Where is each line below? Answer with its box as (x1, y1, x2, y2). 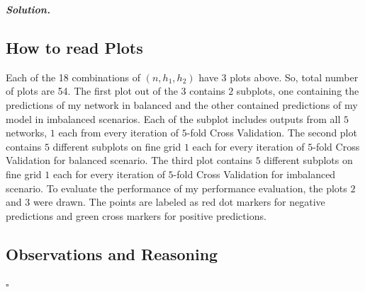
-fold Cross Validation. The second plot (186, 125, 357, 140)
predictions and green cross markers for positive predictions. (6, 208, 266, 223)
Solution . (6, 2, 50, 16)
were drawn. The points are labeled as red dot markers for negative (33, 194, 325, 209)
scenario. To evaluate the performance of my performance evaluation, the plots (6, 180, 347, 195)
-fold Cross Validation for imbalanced (173, 166, 336, 181)
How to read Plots (6, 36, 143, 58)
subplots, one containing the (236, 83, 359, 98)
